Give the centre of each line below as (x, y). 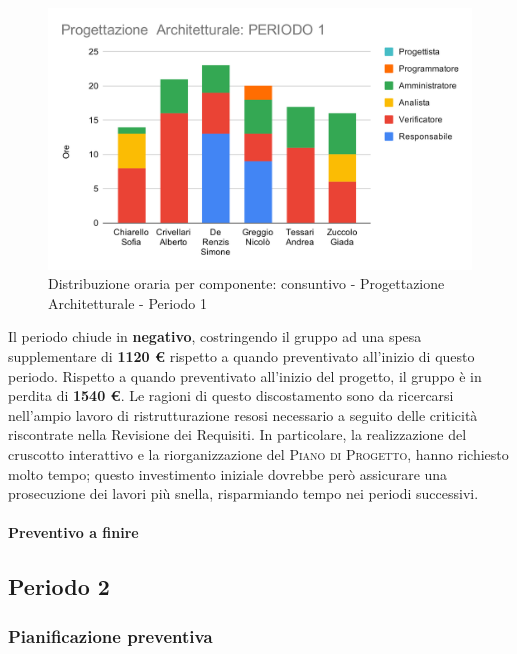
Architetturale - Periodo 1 (127, 302)
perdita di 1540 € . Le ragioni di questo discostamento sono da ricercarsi (231, 395)
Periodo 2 (59, 586)
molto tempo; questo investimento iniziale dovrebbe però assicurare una (228, 473)
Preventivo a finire (73, 532)
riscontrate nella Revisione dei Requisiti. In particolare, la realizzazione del (237, 434)
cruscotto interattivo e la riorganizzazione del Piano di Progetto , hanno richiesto (258, 454)
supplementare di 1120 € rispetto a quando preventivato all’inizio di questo (241, 356)
